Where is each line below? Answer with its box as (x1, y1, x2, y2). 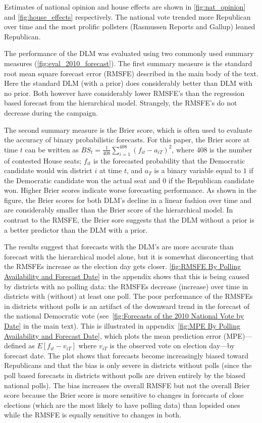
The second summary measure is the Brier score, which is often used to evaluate (4, 124, 252, 135)
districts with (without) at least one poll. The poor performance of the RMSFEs (4, 291, 253, 301)
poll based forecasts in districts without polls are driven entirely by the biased (4, 369, 245, 380)
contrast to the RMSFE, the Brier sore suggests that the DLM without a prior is (4, 215, 254, 225)
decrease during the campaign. (4, 107, 98, 118)
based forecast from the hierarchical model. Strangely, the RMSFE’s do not (4, 97, 237, 108)
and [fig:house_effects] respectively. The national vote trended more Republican (4, 11, 251, 22)
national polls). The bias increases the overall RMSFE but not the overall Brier (4, 380, 250, 390)
